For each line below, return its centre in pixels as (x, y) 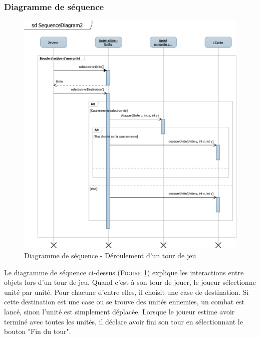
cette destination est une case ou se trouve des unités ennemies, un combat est (124, 302)
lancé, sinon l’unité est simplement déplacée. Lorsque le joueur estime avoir (119, 311)
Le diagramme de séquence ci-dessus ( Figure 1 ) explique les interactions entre (124, 272)
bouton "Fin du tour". (38, 331)
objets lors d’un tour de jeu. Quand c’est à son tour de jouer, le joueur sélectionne (130, 282)
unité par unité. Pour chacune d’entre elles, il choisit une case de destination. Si (126, 292)
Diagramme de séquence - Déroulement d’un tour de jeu (110, 255)
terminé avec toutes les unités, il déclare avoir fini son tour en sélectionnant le (123, 321)
